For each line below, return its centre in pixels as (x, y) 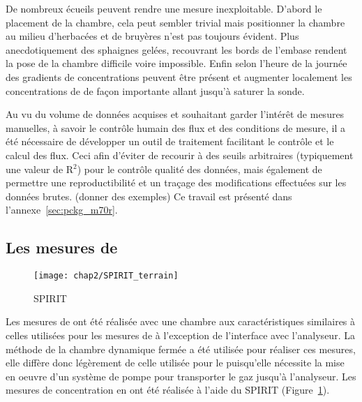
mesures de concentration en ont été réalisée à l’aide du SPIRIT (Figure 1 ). (168, 390)
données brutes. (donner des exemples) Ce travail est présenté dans (149, 196)
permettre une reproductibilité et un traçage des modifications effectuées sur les (176, 183)
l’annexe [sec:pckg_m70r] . (62, 210)
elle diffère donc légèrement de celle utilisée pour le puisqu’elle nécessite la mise (175, 363)
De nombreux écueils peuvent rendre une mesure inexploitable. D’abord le (164, 8)
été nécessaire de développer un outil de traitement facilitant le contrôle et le (170, 141)
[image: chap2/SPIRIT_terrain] (106, 276)
